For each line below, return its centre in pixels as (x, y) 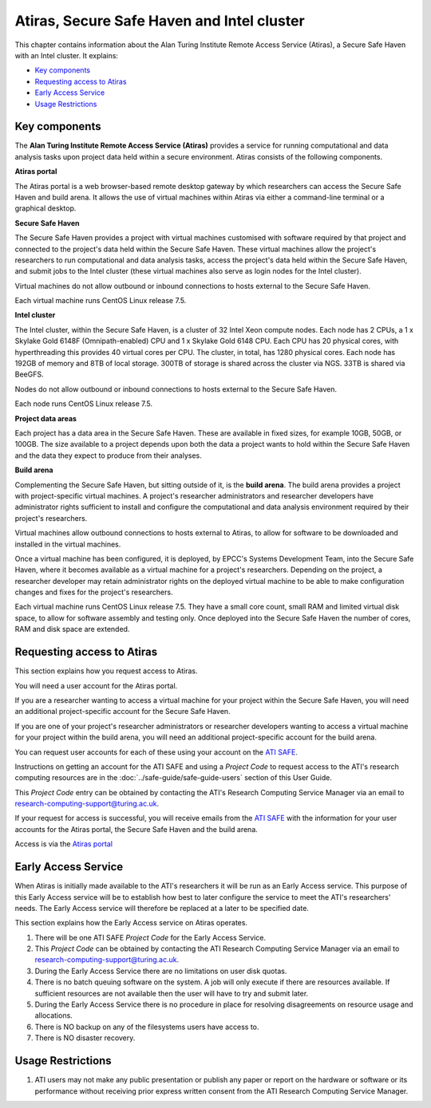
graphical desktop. (45, 208)
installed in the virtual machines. (68, 544)
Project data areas (46, 418)
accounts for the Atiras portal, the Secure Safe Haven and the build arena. (136, 829)
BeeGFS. (29, 374)
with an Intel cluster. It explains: (67, 55)
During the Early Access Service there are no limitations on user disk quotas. (161, 971)
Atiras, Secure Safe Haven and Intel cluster (160, 21)
